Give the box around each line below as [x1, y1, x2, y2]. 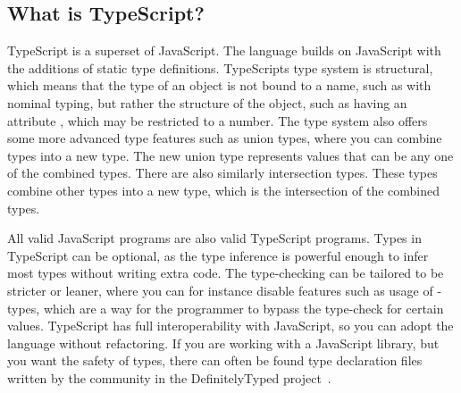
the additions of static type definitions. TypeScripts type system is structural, [7, 58, 433, 77]
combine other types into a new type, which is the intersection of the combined [7, 180, 440, 199]
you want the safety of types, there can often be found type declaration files [7, 351, 423, 370]
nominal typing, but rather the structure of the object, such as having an [7, 93, 407, 112]
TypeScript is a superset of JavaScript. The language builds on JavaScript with [7, 41, 441, 60]
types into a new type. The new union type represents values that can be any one [7, 146, 454, 164]
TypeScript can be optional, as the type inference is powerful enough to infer [7, 246, 429, 264]
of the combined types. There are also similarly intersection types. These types [7, 163, 438, 182]
